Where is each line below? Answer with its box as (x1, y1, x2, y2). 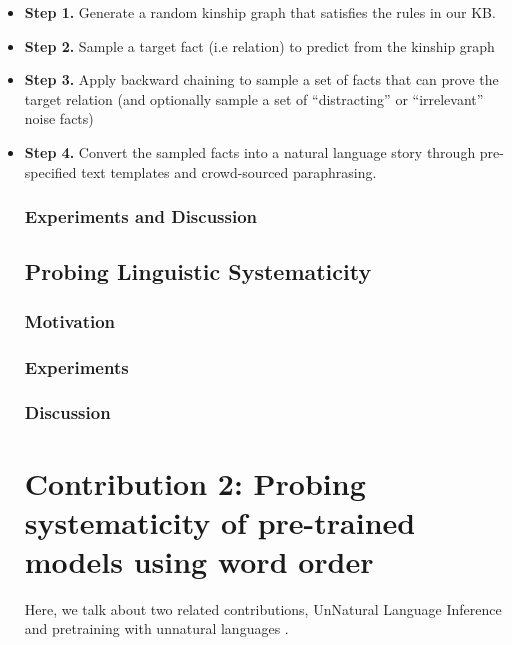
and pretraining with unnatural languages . (24, 618, 289, 639)
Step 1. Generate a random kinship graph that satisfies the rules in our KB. (24, 2, 496, 22)
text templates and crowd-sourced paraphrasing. (81, 161, 377, 182)
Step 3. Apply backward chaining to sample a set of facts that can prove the (24, 69, 499, 90)
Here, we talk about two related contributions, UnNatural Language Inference (24, 598, 502, 619)
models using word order (24, 540, 374, 581)
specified (24, 161, 77, 182)
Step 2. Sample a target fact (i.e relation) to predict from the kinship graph (24, 35, 495, 56)
